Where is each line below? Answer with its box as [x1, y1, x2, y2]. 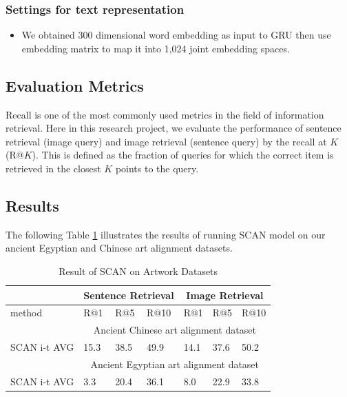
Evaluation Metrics [6, 74, 144, 96]
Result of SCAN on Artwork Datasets [59, 263, 218, 278]
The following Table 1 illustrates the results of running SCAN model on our [6, 227, 326, 241]
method [10, 305, 43, 320]
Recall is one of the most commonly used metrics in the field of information [6, 107, 324, 121]
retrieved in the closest [6, 161, 101, 175]
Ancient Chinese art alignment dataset [93, 323, 256, 337]
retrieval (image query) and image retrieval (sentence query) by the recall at [6, 134, 327, 148]
